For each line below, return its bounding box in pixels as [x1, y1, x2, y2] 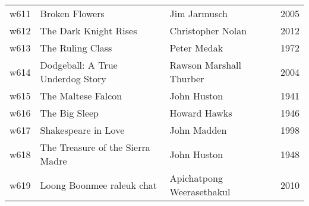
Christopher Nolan [169, 24, 247, 37]
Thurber [169, 72, 204, 85]
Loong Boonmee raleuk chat [40, 178, 157, 192]
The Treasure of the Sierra [40, 140, 150, 154]
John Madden [169, 123, 227, 137]
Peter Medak [169, 41, 223, 54]
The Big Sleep [40, 106, 99, 120]
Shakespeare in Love [40, 123, 125, 137]
